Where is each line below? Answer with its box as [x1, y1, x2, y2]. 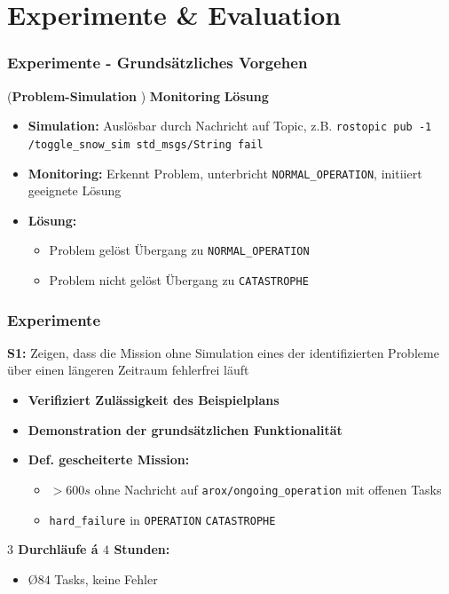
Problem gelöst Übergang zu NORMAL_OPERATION [49, 241, 310, 259]
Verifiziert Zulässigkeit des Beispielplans [28, 391, 280, 409]
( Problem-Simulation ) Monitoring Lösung [7, 86, 269, 105]
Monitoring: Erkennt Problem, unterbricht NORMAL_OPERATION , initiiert [28, 163, 422, 182]
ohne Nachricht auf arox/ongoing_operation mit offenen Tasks [94, 479, 442, 498]
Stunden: [114, 540, 170, 558]
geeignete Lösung [28, 181, 122, 200]
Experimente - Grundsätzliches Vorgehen [7, 51, 308, 74]
